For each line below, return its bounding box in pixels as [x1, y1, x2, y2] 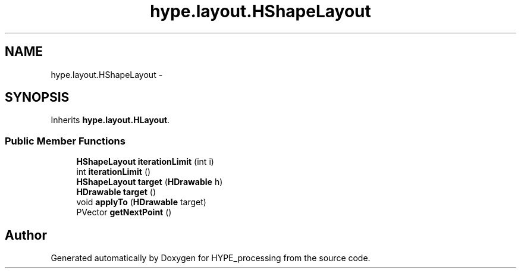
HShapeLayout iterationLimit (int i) [76, 156, 214, 167]
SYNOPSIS [5, 90, 70, 105]
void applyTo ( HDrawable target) [76, 197, 206, 208]
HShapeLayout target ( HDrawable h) [76, 177, 223, 187]
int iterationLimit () [76, 167, 151, 177]
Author [5, 227, 47, 243]
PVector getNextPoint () [76, 207, 172, 218]
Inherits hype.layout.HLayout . [51, 115, 170, 125]
